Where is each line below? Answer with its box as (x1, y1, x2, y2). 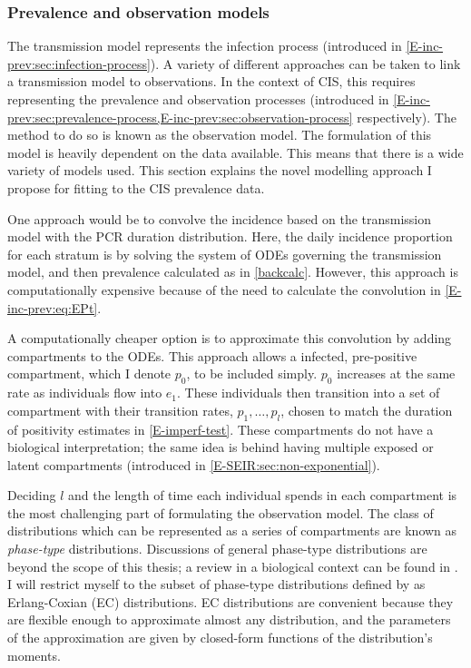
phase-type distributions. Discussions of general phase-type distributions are (7, 539, 427, 558)
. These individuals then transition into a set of (177, 383, 440, 402)
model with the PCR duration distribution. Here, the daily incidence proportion (7, 227, 453, 246)
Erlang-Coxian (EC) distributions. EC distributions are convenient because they (7, 592, 454, 611)
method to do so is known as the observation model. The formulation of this (7, 125, 432, 144)
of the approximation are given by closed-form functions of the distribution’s (7, 628, 433, 647)
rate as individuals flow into (7, 383, 162, 402)
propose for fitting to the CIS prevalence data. (7, 178, 265, 197)
